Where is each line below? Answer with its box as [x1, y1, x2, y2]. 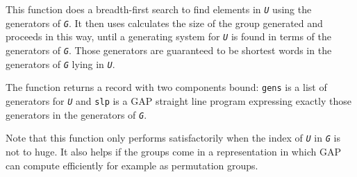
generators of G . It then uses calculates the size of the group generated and [6, 15, 323, 30]
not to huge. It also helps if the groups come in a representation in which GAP [6, 144, 341, 158]
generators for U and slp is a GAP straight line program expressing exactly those [6, 93, 351, 108]
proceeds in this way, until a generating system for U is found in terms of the [6, 29, 332, 44]
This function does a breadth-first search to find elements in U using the [6, 2, 312, 16]
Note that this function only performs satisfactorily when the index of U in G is [6, 130, 340, 145]
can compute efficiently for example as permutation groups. [6, 158, 258, 172]
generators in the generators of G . [6, 107, 147, 121]
